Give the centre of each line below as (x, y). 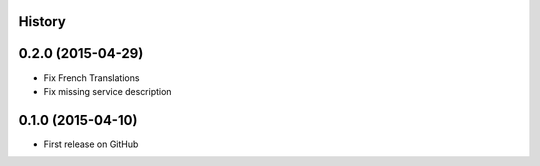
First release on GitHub (91, 144)
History (42, 21)
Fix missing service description (107, 91)
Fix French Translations (91, 77)
